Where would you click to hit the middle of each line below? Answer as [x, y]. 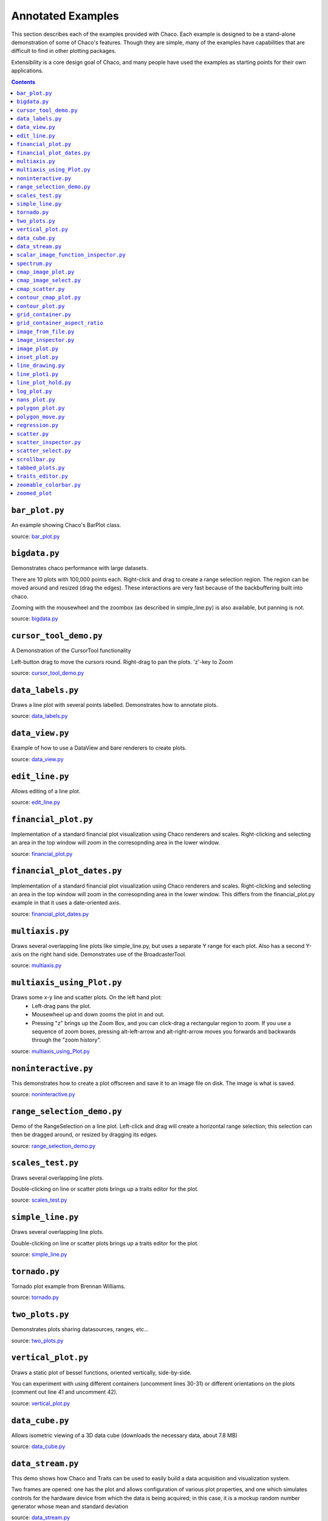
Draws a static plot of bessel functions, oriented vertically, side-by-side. [101, 1373]
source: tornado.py [35, 1297]
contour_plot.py [41, 306]
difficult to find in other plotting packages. [64, 51]
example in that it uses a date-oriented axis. [66, 903]
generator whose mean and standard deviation [70, 1506]
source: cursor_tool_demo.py [48, 673]
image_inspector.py [46, 340]
